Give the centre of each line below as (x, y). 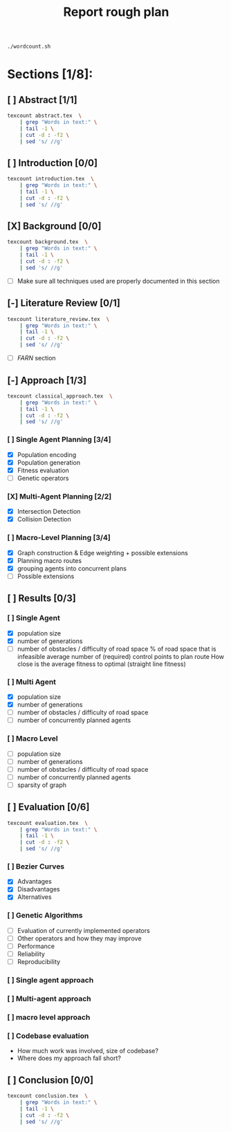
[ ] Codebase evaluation (48, 1036)
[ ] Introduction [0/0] (53, 163)
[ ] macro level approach (49, 1017)
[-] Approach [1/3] (47, 380)
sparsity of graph (42, 785)
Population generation (49, 462)
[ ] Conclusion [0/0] (50, 1080)
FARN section (37, 358)
